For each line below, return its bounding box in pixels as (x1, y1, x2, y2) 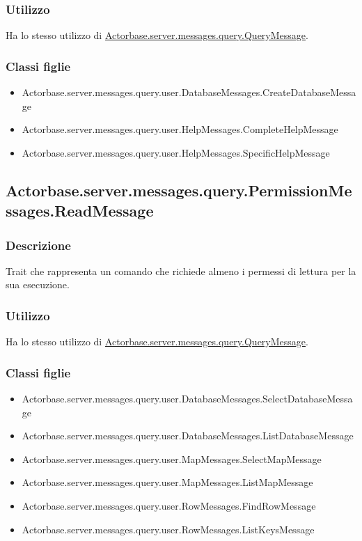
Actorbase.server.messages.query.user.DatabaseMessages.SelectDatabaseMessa (22, 391, 353, 406)
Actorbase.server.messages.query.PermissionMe (6, 179, 352, 201)
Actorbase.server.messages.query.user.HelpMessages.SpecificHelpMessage (22, 145, 330, 159)
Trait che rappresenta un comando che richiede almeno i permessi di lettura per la (6, 263, 356, 278)
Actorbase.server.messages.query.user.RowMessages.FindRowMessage (22, 498, 316, 512)
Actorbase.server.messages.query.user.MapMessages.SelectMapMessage (22, 451, 322, 466)
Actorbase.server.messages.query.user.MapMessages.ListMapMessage (22, 475, 313, 489)
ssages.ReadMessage (6, 200, 154, 221)
